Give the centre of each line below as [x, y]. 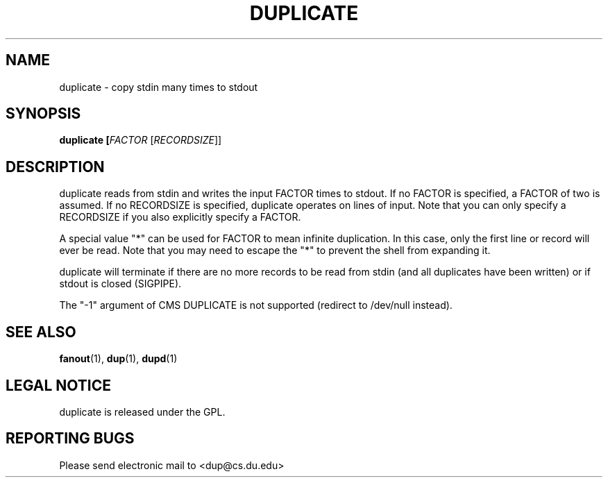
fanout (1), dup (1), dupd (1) [118, 359]
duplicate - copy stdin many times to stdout [159, 87]
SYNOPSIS [43, 114]
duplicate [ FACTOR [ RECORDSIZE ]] [141, 140]
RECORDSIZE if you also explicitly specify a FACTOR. [180, 217]
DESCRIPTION [55, 167]
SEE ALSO [41, 332]
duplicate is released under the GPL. [142, 412]
